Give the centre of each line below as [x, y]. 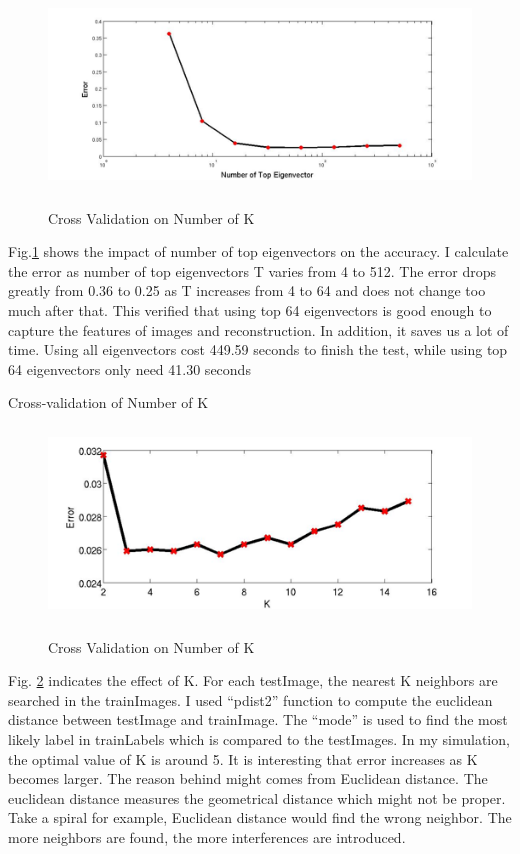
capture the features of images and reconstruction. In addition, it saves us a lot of [258, 329]
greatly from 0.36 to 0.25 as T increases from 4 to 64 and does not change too [247, 290]
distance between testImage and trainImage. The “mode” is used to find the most [258, 719]
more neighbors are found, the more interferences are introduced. [207, 836]
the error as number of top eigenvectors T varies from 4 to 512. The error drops [252, 270]
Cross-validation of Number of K [108, 402]
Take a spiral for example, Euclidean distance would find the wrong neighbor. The [260, 817]
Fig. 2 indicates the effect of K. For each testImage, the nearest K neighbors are [253, 680]
